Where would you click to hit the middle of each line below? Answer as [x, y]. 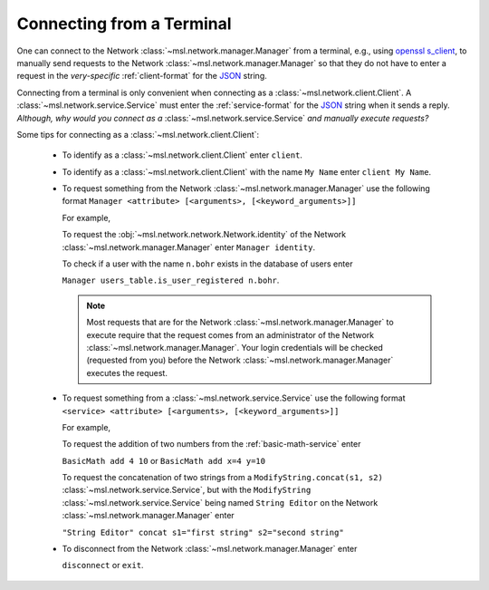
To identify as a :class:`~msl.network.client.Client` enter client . [182, 155]
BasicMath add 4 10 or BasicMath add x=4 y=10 [164, 460]
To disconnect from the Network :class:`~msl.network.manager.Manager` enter [210, 549]
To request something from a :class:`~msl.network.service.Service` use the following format [234, 398]
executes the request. [127, 372]
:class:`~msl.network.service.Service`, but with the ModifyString [187, 490]
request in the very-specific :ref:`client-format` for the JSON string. [142, 76]
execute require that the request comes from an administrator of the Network [230, 334]
